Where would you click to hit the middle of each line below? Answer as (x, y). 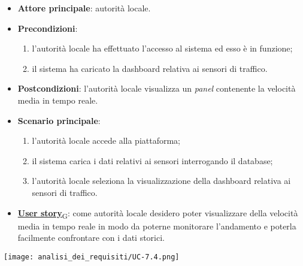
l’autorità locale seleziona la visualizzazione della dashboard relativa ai (161, 181)
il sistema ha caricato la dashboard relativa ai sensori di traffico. (150, 68)
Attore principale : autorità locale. (84, 8)
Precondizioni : (48, 28)
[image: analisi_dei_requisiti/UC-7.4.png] (92, 257)
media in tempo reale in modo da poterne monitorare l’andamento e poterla (157, 226)
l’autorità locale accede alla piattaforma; (106, 140)
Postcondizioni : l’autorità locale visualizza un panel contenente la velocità (157, 88)
